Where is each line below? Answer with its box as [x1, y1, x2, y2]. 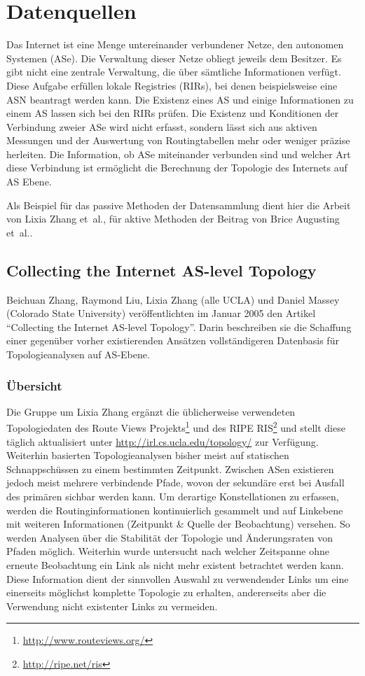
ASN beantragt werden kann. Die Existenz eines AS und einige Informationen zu [6, 92, 354, 106]
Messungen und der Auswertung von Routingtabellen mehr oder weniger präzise [6, 133, 350, 148]
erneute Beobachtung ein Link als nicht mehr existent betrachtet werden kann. [6, 558, 344, 572]
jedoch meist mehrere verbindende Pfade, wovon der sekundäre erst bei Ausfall [6, 475, 345, 490]
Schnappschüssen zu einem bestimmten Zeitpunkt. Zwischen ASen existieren [6, 461, 334, 476]
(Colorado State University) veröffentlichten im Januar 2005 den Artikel [6, 306, 316, 321]
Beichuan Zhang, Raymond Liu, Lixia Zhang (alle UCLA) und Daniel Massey [6, 292, 340, 307]
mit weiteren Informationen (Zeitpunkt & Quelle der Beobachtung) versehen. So [6, 516, 350, 531]
